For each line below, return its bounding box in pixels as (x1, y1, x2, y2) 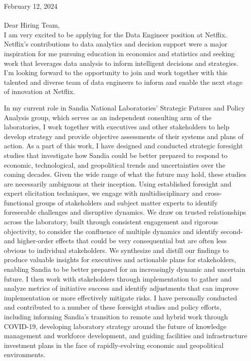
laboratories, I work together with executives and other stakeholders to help (4, 122, 230, 132)
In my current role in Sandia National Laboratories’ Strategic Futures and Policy (4, 102, 245, 112)
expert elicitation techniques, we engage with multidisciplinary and (4, 188, 203, 198)
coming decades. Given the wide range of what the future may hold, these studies (4, 169, 247, 179)
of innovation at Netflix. (4, 86, 75, 96)
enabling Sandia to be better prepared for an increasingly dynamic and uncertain (4, 264, 245, 274)
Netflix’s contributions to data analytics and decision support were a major (4, 39, 228, 49)
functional (4, 197, 34, 207)
